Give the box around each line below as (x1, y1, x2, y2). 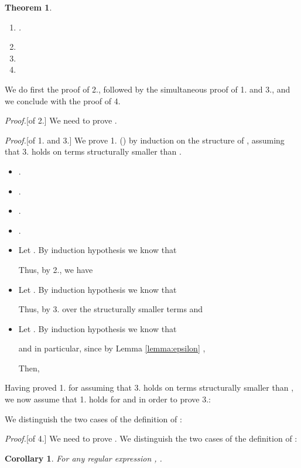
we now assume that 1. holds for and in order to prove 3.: (5, 393, 211, 405)
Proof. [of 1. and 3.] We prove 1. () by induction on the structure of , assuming (5, 134, 285, 146)
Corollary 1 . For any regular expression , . (5, 452, 162, 464)
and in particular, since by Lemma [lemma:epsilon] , (18, 342, 206, 354)
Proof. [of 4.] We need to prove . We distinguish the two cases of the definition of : (5, 432, 297, 445)
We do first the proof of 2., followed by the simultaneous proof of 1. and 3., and (5, 83, 290, 95)
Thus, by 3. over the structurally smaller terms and (18, 303, 203, 315)
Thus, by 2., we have (18, 263, 93, 275)
